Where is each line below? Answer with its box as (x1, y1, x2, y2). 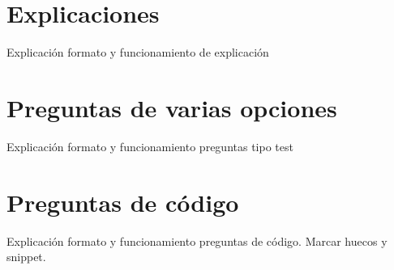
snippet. (6, 248, 46, 265)
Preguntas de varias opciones (6, 91, 337, 124)
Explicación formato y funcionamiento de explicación (6, 44, 269, 61)
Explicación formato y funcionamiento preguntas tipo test (6, 137, 293, 154)
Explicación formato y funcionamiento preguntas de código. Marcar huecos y (6, 232, 388, 249)
